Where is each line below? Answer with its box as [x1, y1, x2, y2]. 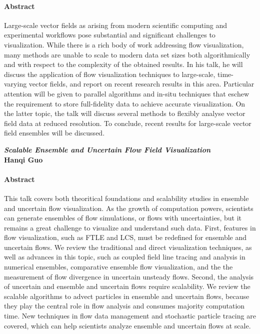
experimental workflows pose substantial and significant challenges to [4, 29, 215, 40]
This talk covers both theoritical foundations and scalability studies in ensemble [4, 192, 249, 203]
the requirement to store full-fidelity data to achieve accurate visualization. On [4, 98, 245, 108]
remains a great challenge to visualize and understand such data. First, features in [4, 222, 256, 232]
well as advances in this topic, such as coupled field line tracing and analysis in [4, 251, 245, 262]
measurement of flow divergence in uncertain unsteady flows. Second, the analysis [4, 271, 254, 281]
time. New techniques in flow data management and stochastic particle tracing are [4, 310, 256, 321]
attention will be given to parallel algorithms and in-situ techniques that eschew [4, 88, 249, 98]
